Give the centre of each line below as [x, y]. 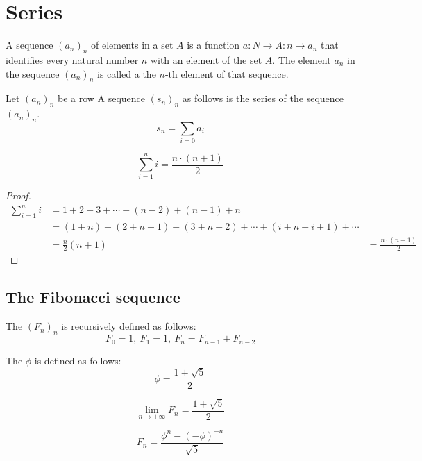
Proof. [18, 195]
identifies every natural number [72, 59]
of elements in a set [132, 45]
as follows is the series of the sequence [263, 98]
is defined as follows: [78, 360]
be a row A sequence [101, 98]
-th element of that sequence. [227, 73]
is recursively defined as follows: [129, 326]
